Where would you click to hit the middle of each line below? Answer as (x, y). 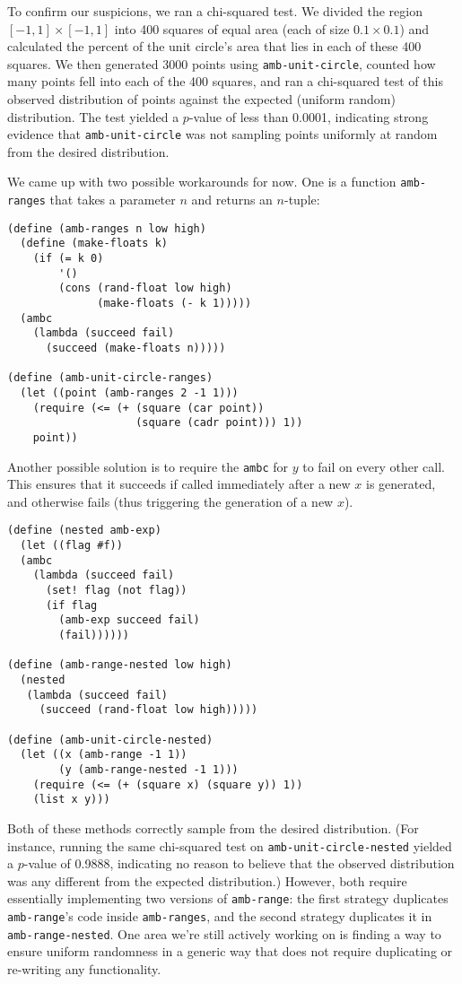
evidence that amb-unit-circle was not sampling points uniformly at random (222, 134)
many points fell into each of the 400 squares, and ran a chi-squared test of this (225, 81)
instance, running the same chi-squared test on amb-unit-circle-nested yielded (230, 845)
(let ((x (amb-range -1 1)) (104, 755)
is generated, (401, 484)
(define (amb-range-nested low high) (120, 665)
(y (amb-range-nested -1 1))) (148, 769)
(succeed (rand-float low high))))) (148, 710)
